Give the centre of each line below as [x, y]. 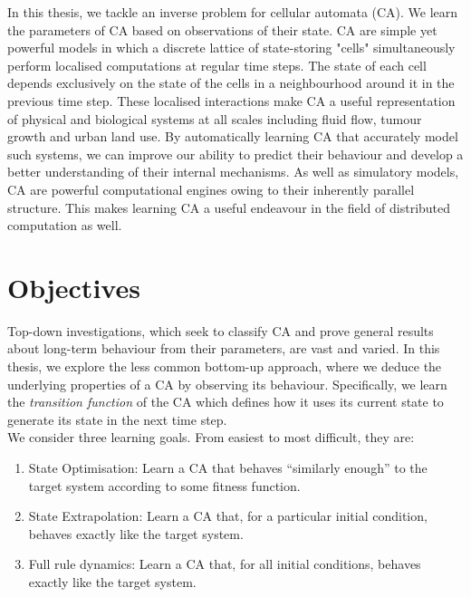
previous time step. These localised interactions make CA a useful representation [231, 100]
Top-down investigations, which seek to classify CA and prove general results [221, 330]
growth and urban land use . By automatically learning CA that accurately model [233, 136]
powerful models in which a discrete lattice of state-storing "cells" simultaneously [231, 48]
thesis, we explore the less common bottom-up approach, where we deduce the [225, 366]
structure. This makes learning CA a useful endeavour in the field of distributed [229, 207]
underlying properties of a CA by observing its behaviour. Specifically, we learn [227, 384]
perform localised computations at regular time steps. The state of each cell [217, 65]
